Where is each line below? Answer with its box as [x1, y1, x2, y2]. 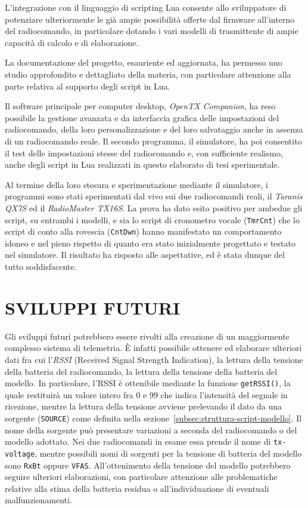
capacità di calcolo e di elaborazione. [5, 36, 139, 48]
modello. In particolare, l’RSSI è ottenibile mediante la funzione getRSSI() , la [5, 377, 291, 389]
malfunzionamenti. [5, 494, 72, 506]
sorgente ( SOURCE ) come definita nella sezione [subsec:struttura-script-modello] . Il [5, 411, 302, 424]
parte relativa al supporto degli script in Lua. [5, 79, 170, 92]
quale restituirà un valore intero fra [5, 388, 133, 401]
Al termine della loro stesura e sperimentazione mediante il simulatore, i [5, 178, 268, 190]
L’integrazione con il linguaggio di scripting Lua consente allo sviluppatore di [5, 1, 287, 13]
